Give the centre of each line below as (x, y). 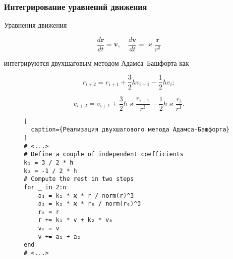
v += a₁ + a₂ (59, 237)
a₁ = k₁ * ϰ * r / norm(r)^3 (86, 195)
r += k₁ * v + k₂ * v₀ (75, 220)
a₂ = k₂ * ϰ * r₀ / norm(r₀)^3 (89, 204)
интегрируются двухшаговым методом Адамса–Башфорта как (97, 63)
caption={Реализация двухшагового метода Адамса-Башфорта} (130, 130)
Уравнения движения (35, 25)
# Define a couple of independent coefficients (104, 154)
